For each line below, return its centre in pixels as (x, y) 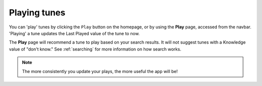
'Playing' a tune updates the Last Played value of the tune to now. (74, 33)
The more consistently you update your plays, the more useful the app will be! (100, 71)
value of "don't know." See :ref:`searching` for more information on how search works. (95, 49)
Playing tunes (37, 12)
